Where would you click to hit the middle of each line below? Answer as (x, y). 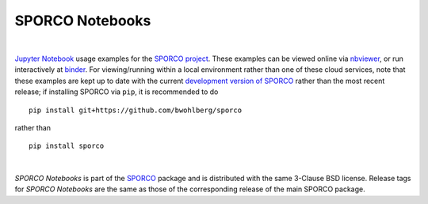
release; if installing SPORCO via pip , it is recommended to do (117, 92)
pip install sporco (67, 146)
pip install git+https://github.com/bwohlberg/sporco (135, 110)
